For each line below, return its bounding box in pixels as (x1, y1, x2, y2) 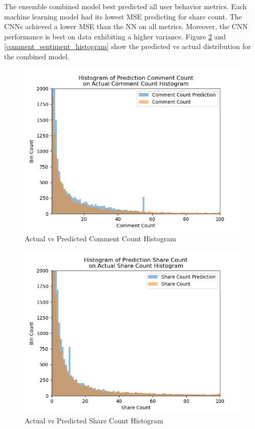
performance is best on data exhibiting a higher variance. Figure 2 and (4, 31, 226, 41)
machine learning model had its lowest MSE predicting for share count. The (4, 11, 242, 21)
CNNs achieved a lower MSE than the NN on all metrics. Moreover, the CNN (4, 21, 248, 32)
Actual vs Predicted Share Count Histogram (25, 415, 163, 426)
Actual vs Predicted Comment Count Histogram (25, 233, 176, 244)
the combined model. (4, 51, 70, 61)
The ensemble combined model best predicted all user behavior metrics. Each (4, 1, 247, 11)
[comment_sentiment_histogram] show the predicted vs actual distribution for (4, 41, 251, 52)
